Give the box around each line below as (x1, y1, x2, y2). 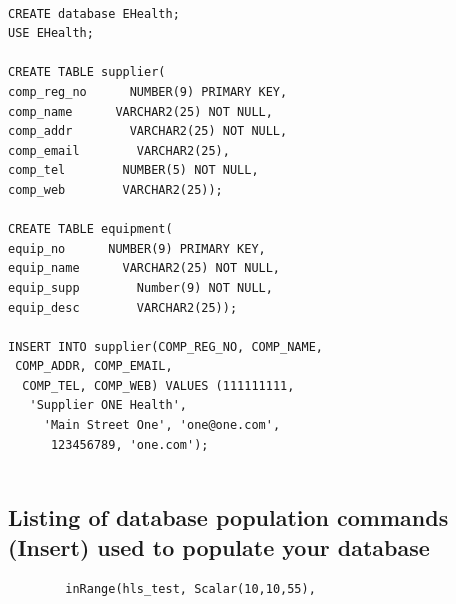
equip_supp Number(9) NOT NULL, (8, 280, 273, 295)
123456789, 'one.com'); (50, 437, 209, 452)
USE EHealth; (8, 26, 94, 41)
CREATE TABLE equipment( (8, 222, 173, 237)
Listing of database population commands (8, 502, 449, 533)
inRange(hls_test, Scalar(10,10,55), (65, 582, 316, 597)
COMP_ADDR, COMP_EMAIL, (15, 359, 173, 374)
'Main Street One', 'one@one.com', (43, 418, 281, 433)
